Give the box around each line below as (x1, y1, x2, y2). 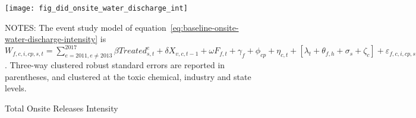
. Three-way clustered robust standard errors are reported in (5, 59, 225, 71)
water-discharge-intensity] (5, 33, 98, 45)
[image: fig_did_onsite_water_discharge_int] (5, 4, 188, 12)
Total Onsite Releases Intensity (5, 101, 118, 114)
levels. (5, 82, 27, 94)
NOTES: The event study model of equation (5, 21, 166, 33)
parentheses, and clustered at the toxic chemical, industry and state (5, 70, 251, 82)
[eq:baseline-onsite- (170, 21, 239, 33)
